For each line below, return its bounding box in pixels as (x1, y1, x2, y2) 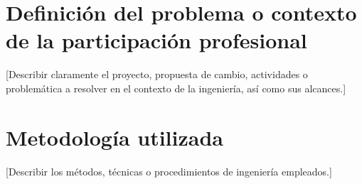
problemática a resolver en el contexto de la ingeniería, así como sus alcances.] (6, 80, 346, 95)
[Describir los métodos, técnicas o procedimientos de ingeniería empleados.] (6, 163, 332, 178)
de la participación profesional (6, 26, 307, 55)
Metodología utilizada (6, 122, 223, 151)
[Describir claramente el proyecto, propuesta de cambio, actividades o (6, 67, 308, 82)
